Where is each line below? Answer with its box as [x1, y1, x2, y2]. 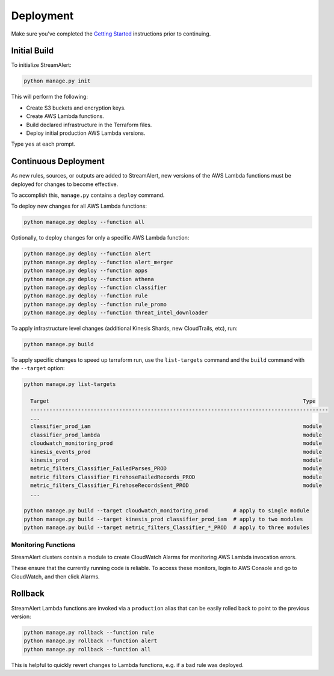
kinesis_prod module [30, 456, 322, 464]
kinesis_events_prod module [30, 448, 322, 455]
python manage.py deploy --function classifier [23, 284, 167, 291]
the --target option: [11, 365, 65, 372]
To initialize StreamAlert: [11, 61, 72, 69]
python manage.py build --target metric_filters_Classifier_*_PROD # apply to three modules [23, 524, 310, 531]
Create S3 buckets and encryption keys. [26, 104, 126, 111]
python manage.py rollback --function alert [23, 637, 158, 644]
